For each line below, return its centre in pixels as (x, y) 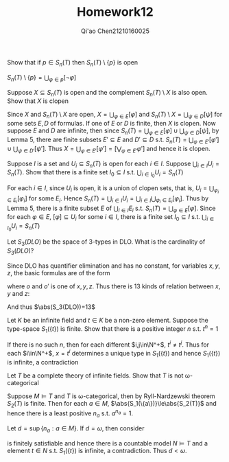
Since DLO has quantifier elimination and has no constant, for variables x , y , (114, 266)
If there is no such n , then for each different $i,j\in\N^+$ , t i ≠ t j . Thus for (108, 344)
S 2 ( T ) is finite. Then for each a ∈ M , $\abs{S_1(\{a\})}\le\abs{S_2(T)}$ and (112, 404)
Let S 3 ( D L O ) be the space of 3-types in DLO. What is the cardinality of (106, 243)
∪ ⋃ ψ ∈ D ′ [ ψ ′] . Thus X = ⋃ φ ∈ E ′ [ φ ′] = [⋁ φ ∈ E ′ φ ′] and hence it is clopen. (109, 149)
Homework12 (115, 12)
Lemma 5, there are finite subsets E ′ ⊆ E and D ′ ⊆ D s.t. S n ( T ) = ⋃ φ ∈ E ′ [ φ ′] (113, 140)
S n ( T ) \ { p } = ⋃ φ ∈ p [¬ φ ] (42, 78)
